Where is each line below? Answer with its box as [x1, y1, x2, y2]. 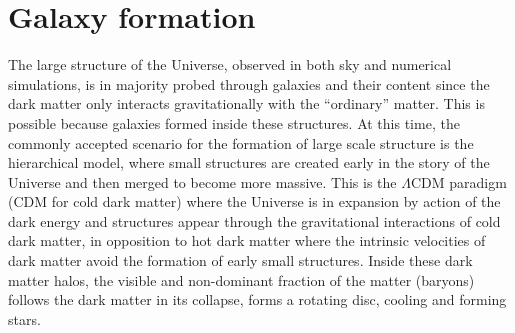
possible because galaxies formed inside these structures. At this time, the [8, 112, 460, 133]
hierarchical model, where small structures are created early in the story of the [8, 152, 490, 173]
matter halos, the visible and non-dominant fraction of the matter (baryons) [8, 269, 475, 290]
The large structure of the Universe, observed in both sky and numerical [8, 54, 452, 75]
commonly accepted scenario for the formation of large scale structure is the [8, 132, 474, 153]
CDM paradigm [410, 171, 507, 192]
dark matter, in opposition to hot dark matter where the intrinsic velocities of [8, 230, 486, 251]
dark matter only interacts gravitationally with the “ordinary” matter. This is [8, 93, 485, 114]
